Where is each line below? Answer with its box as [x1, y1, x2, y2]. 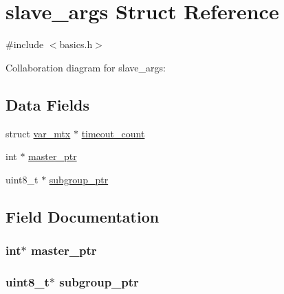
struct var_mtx [6, 126, 71, 140]
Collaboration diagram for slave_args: [6, 60, 166, 74]
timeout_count [81, 126, 145, 140]
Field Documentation [6, 205, 160, 227]
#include [6, 37, 44, 52]
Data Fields [6, 93, 90, 115]
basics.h [59, 37, 93, 52]
